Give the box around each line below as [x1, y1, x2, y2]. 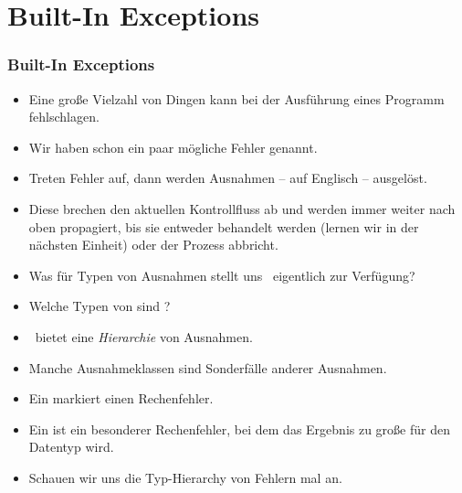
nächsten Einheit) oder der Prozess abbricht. [28, 235, 278, 254]
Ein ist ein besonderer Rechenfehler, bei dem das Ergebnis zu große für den [28, 419, 450, 438]
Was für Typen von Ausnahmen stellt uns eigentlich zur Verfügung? [28, 265, 415, 284]
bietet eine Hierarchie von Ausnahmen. [35, 327, 253, 346]
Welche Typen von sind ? [28, 296, 171, 316]
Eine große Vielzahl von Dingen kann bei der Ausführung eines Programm [28, 89, 445, 108]
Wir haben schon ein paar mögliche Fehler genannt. [28, 137, 318, 156]
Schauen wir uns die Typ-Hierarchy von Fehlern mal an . [28, 467, 342, 487]
